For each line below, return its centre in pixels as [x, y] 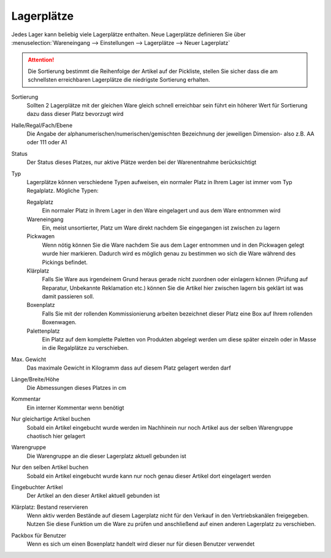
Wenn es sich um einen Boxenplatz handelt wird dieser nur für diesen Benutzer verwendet [141, 544]
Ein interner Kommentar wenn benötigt [75, 408]
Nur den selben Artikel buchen [50, 467]
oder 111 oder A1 [47, 142]
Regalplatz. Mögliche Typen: [63, 191]
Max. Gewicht [29, 359]
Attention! [41, 60]
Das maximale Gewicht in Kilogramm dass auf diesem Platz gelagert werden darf [129, 368]
